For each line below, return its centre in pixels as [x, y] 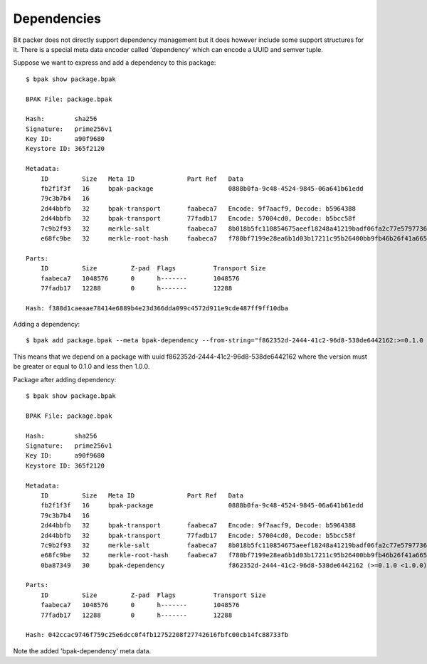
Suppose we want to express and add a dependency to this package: [115, 63]
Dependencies [57, 19]
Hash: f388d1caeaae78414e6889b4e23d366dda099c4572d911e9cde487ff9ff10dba [157, 308]
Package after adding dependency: [65, 379]
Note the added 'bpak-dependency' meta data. [82, 650]
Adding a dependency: [47, 325]
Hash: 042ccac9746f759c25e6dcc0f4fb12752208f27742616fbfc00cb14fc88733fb [157, 635]
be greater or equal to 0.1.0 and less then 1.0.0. [81, 367]
